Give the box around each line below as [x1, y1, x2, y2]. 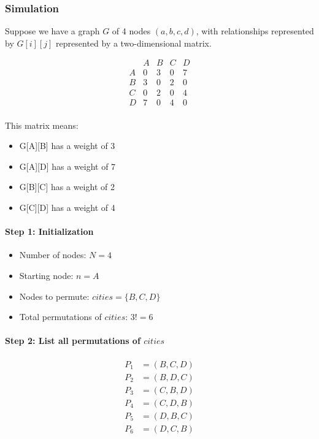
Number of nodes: [19, 248, 86, 261]
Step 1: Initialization [5, 225, 94, 238]
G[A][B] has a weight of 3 [19, 139, 115, 152]
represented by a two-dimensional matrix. [56, 36, 212, 49]
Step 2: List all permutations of [5, 334, 140, 347]
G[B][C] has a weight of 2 [19, 180, 115, 193]
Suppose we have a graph [5, 25, 100, 37]
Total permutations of [19, 310, 102, 323]
